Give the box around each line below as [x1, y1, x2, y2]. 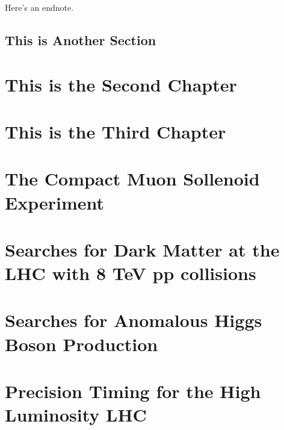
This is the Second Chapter [5, 72, 237, 96]
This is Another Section [5, 30, 156, 49]
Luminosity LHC [5, 402, 147, 427]
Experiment [5, 190, 105, 214]
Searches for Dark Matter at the [5, 237, 280, 261]
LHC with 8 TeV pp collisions [5, 261, 256, 285]
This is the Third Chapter [5, 119, 226, 143]
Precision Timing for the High [5, 379, 261, 403]
